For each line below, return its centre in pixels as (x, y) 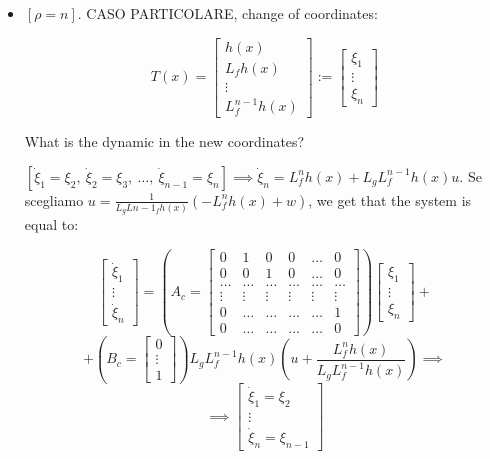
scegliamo (54, 199)
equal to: (51, 224)
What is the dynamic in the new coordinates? (164, 141)
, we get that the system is (390, 199)
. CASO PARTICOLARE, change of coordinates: (227, 13)
